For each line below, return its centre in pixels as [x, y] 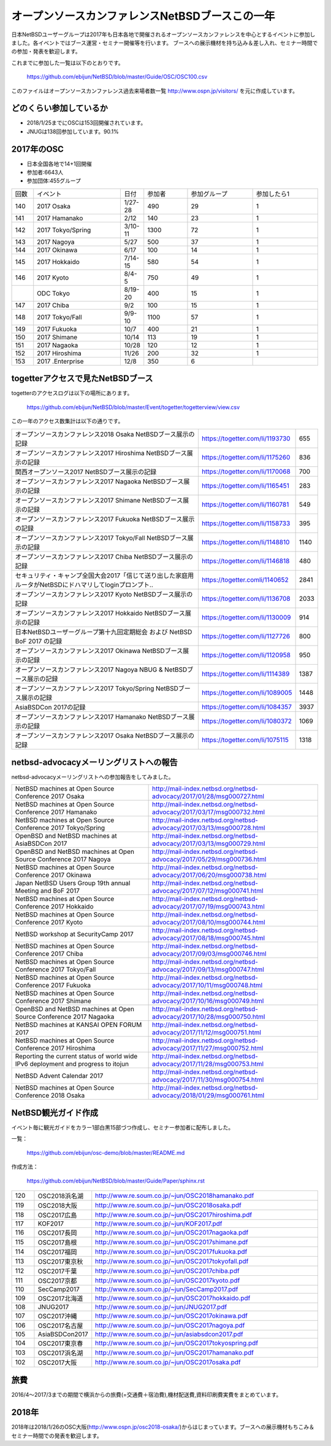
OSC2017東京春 [60, 1343]
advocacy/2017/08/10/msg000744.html [209, 923]
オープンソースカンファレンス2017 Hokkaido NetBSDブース [100, 613]
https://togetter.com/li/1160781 [245, 504]
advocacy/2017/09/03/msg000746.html [209, 954]
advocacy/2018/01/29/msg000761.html [208, 1095]
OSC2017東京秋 [60, 1261]
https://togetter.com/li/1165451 [245, 485]
